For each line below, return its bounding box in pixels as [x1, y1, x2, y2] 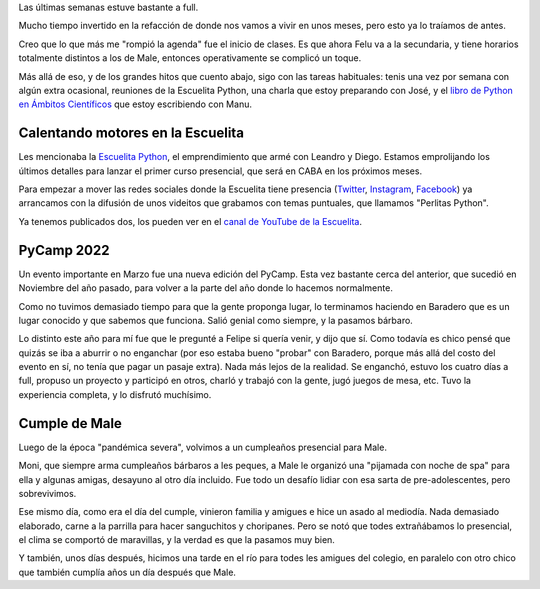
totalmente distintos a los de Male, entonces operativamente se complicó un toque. [18, 52, 362, 64]
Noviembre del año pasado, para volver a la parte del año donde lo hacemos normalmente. [18, 282, 394, 294]
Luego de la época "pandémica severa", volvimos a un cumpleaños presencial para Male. [18, 441, 387, 453]
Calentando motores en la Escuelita [18, 125, 245, 142]
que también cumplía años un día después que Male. [18, 566, 237, 578]
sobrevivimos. [18, 487, 77, 499]
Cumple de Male [18, 415, 122, 432]
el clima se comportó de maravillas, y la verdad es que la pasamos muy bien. [18, 534, 335, 546]
